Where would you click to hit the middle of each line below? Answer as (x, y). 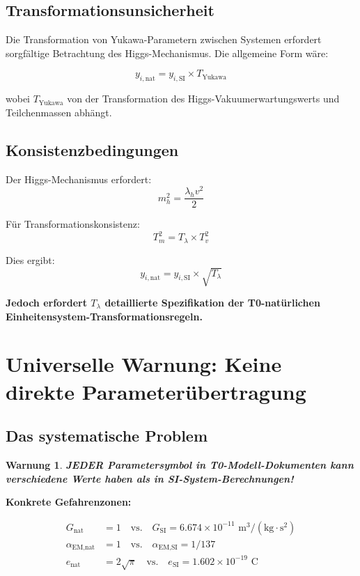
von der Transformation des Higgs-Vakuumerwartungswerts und (203, 99)
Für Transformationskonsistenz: (73, 224)
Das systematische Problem (107, 436)
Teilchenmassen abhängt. (59, 112)
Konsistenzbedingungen (92, 149)
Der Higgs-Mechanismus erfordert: (79, 179)
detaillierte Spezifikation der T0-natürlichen (212, 302)
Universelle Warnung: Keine (144, 364)
